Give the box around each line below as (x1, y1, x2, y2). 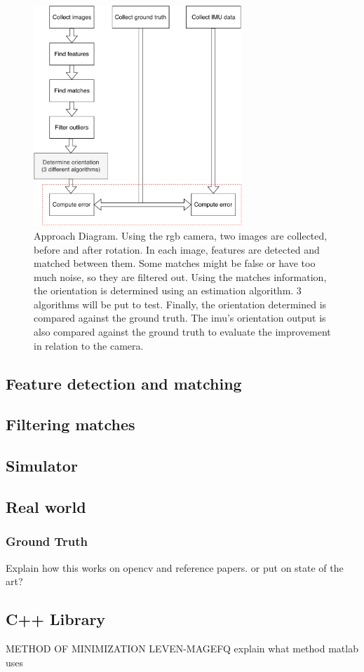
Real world (6, 496, 86, 517)
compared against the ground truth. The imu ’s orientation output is (34, 310, 326, 325)
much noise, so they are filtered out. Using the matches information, (34, 269, 327, 284)
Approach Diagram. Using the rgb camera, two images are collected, (34, 228, 328, 242)
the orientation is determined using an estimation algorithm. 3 (34, 283, 302, 298)
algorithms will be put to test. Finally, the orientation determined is (34, 296, 327, 311)
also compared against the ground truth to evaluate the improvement (34, 324, 331, 339)
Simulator (6, 455, 78, 476)
